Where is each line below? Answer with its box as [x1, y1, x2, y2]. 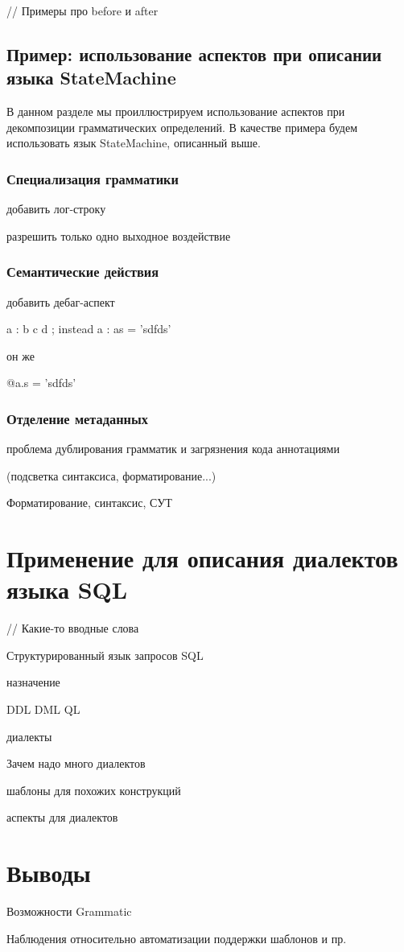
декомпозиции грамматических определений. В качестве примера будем [6, 118, 357, 135]
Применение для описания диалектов [6, 542, 398, 575]
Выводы [6, 856, 91, 889]
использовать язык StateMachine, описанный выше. [6, 134, 261, 151]
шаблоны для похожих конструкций [6, 781, 181, 798]
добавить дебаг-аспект [6, 293, 115, 310]
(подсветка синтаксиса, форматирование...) [6, 467, 216, 484]
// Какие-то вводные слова [6, 620, 139, 637]
